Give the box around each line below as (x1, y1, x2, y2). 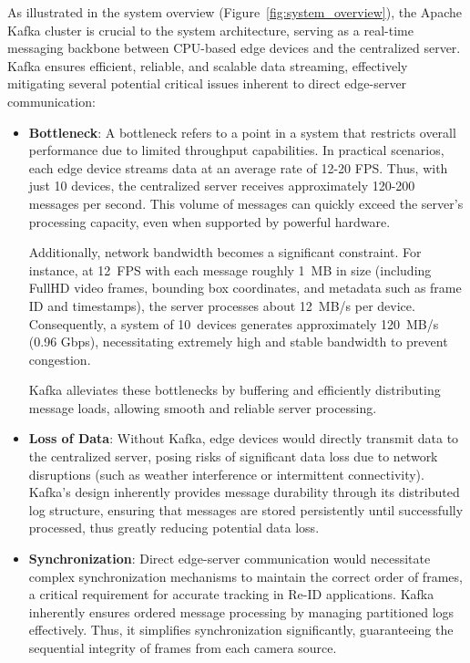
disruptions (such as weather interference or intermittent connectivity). (28, 464, 424, 483)
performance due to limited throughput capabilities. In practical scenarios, (28, 140, 444, 160)
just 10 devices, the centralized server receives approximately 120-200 (28, 176, 415, 195)
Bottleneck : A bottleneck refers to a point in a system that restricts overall (28, 122, 456, 141)
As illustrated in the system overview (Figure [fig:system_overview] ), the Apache (7, 3, 462, 21)
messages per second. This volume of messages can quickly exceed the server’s (28, 193, 464, 212)
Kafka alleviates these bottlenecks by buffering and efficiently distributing (28, 380, 441, 399)
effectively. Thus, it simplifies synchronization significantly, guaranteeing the (28, 620, 454, 639)
